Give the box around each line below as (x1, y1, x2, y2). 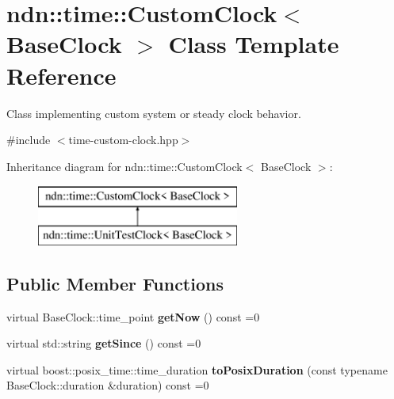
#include (6, 131, 51, 148)
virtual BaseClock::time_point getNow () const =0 (6, 308, 260, 325)
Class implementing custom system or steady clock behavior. (6, 104, 301, 121)
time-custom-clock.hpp (68, 131, 178, 148)
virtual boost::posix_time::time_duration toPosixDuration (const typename (6, 361, 388, 378)
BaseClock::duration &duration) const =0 (6, 377, 209, 393)
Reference (6, 59, 117, 91)
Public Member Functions (6, 271, 224, 295)
